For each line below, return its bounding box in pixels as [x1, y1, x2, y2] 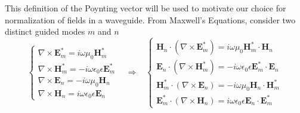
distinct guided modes [5, 25, 85, 38]
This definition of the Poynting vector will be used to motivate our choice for [5, 2, 286, 14]
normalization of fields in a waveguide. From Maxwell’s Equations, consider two [5, 13, 296, 26]
